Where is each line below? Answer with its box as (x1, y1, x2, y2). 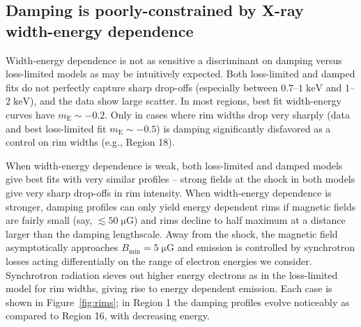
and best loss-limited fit (6, 121, 107, 135)
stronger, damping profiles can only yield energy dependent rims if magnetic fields (6, 199, 356, 213)
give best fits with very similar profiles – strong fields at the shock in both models (6, 172, 355, 186)
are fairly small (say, (6, 213, 93, 227)
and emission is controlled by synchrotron (177, 240, 355, 254)
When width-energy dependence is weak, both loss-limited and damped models (6, 158, 343, 172)
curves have (6, 107, 55, 121)
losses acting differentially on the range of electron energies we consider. (6, 253, 312, 268)
